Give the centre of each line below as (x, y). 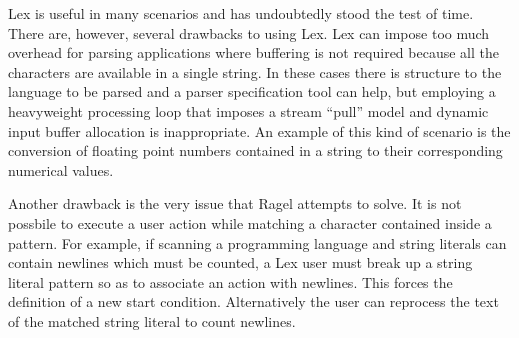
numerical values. (61, 169)
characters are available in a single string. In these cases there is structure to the (255, 71)
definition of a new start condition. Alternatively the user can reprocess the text (253, 301)
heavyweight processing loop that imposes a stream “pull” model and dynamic (248, 110)
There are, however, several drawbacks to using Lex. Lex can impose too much (249, 32)
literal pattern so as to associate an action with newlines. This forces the (230, 281)
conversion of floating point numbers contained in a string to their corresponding (255, 150)
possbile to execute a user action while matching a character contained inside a (250, 222)
